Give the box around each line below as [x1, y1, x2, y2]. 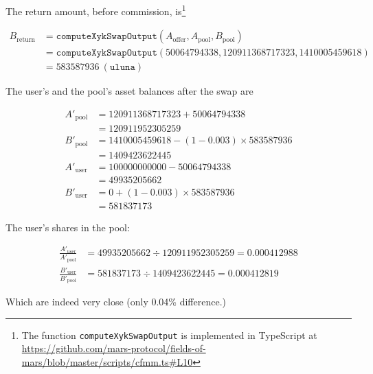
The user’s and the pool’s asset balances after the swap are [5, 84, 253, 98]
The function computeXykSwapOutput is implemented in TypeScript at [21, 327, 317, 342]
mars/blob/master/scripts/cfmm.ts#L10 [21, 354, 193, 369]
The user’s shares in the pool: [5, 220, 130, 234]
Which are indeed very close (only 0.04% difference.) [5, 294, 227, 309]
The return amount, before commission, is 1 [5, 2, 186, 18]
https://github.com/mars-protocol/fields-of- [21, 341, 206, 355]
